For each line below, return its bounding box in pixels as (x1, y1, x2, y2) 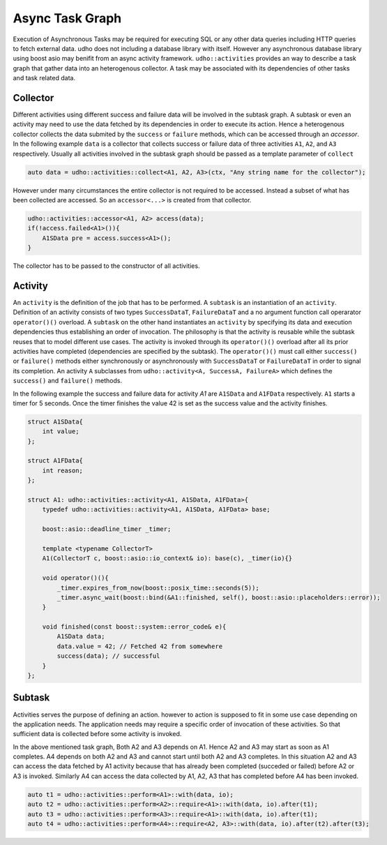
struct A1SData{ (27, 417, 84, 426)
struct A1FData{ (27, 457, 84, 465)
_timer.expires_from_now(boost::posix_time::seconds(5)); (56, 583, 259, 592)
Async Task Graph (13, 10, 122, 26)
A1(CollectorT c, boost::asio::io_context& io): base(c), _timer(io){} (42, 555, 293, 562)
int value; (42, 428, 79, 435)
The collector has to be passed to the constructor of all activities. (13, 262, 200, 270)
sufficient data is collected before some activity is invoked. (13, 730, 182, 738)
